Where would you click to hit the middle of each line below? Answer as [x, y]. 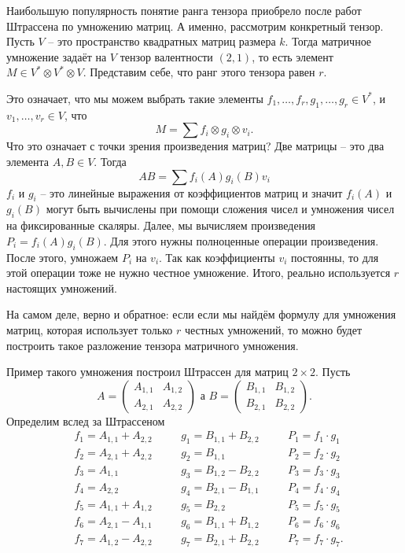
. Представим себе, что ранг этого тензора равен [199, 72]
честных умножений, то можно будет [273, 329]
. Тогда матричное [328, 41]
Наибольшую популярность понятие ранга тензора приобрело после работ [184, 10]
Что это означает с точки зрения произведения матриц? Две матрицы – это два [195, 146]
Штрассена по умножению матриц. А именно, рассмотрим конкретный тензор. [195, 26]
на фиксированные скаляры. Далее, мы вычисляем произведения [161, 225]
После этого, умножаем [63, 257]
